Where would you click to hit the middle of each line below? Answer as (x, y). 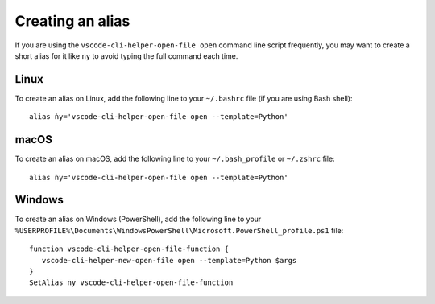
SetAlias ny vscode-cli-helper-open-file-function (131, 283)
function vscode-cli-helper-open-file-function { (129, 249)
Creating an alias (72, 21)
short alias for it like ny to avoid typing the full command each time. (126, 55)
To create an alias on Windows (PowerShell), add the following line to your (138, 219)
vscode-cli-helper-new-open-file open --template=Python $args (169, 260)
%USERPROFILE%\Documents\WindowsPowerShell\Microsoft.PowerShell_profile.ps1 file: (179, 230)
